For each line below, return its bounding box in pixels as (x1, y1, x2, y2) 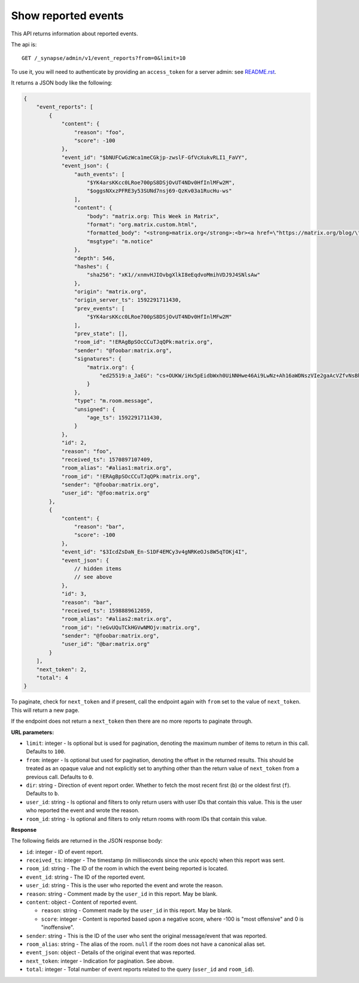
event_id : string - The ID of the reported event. (26, 873, 146, 880)
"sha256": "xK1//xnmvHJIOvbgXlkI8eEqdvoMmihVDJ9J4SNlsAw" (87, 272, 260, 278)
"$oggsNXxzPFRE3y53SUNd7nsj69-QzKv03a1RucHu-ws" (87, 188, 232, 194)
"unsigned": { (74, 405, 116, 413)
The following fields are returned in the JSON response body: (11, 837, 163, 844)
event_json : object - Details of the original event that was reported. (26, 949, 196, 956)
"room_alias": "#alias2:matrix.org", (61, 615, 172, 623)
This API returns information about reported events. (11, 30, 138, 37)
